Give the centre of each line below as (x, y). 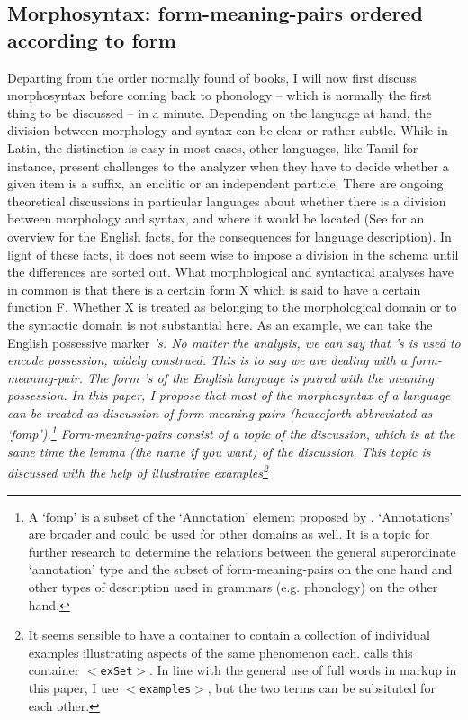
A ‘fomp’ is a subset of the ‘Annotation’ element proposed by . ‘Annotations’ (241, 516)
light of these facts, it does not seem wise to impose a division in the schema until (233, 254)
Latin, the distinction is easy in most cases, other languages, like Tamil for (213, 147)
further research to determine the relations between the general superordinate (242, 551)
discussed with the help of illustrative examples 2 (138, 471)
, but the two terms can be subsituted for (321, 687)
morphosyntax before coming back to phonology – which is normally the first (220, 95)
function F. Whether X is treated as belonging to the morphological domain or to (232, 307)
